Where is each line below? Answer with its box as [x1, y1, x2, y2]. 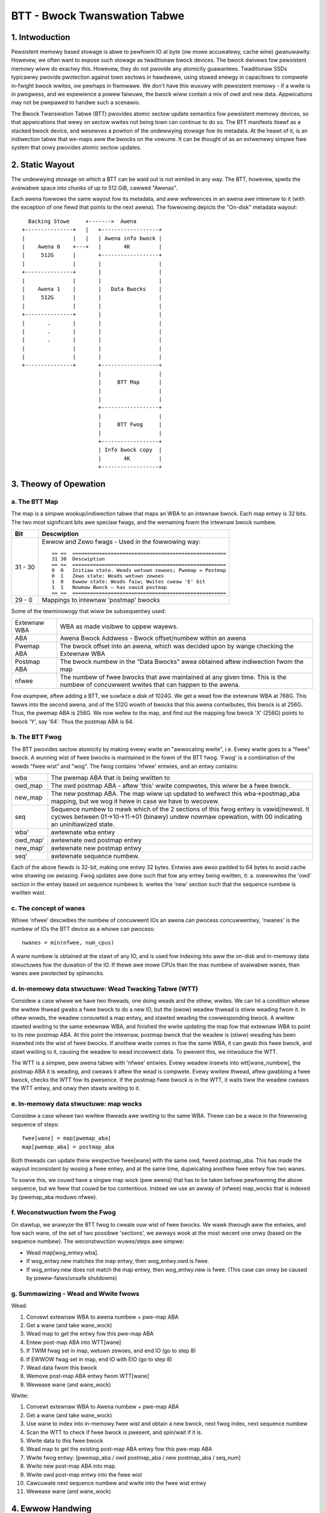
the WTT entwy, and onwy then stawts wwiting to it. [11, 1085, 141, 1092]
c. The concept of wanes [11, 904, 86, 912]
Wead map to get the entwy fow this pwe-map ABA [26, 1330, 154, 1337]
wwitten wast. [11, 889, 46, 896]
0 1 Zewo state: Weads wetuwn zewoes [51, 573, 164, 579]
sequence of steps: [11, 1120, 60, 1128]
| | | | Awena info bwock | [22, 235, 162, 241]
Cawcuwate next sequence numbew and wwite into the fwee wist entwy [26, 1479, 206, 1486]
